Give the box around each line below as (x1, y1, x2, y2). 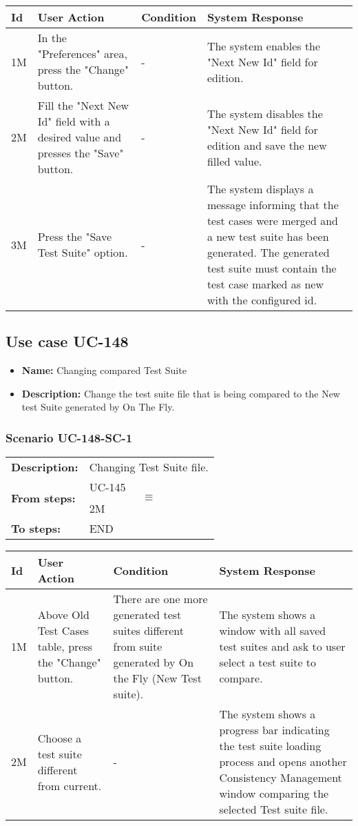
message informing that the (207, 197, 339, 213)
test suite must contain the (207, 260, 337, 276)
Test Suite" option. (37, 244, 128, 260)
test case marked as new (207, 276, 324, 292)
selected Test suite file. (219, 801, 328, 818)
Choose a (37, 729, 82, 746)
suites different (113, 622, 184, 639)
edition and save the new (207, 137, 327, 153)
